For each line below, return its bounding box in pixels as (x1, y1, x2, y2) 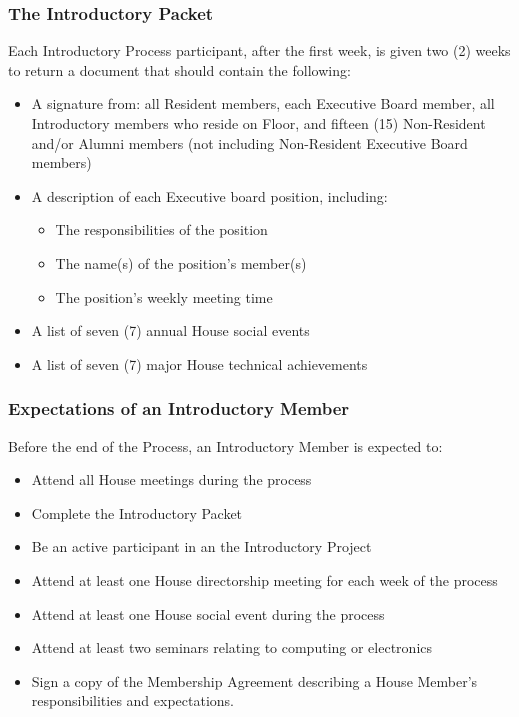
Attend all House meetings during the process (31, 469, 312, 490)
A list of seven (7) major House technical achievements (31, 353, 368, 374)
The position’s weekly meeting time (55, 286, 273, 307)
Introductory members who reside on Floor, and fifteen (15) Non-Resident (31, 113, 486, 133)
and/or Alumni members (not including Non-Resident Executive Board (31, 132, 468, 153)
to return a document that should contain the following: (8, 59, 351, 80)
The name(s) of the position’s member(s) (55, 252, 307, 273)
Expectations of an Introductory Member (8, 396, 350, 421)
